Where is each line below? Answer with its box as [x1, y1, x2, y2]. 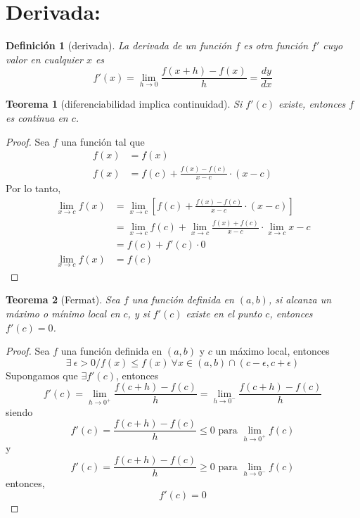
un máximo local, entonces [215, 343, 330, 358]
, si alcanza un [268, 292, 332, 307]
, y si [127, 306, 150, 321]
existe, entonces [278, 96, 346, 111]
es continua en [6, 110, 68, 125]
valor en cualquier [6, 51, 83, 66]
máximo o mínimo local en [6, 306, 120, 321]
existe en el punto [186, 306, 262, 321]
